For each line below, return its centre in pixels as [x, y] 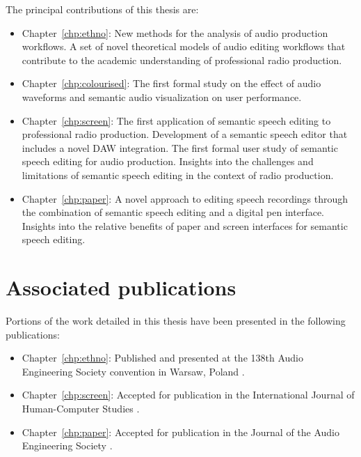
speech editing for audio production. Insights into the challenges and [168, 161]
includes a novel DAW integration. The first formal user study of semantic [180, 147]
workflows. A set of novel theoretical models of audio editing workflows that [184, 46]
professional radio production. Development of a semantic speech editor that [185, 134]
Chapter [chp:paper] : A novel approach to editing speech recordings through [185, 198]
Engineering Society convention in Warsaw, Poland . [133, 371]
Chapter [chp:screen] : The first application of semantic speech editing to [176, 120]
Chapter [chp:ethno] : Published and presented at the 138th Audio [162, 358]
